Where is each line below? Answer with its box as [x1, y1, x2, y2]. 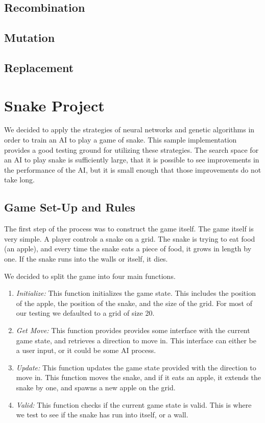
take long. [4, 174, 35, 185]
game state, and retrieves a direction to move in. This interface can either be [16, 335, 256, 345]
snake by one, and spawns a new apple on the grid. [16, 382, 176, 392]
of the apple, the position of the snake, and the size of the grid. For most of [16, 297, 252, 308]
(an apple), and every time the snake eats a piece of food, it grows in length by [4, 243, 252, 254]
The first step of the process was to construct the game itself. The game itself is [4, 223, 254, 234]
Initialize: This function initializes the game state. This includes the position [16, 288, 256, 298]
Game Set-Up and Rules [4, 199, 135, 215]
